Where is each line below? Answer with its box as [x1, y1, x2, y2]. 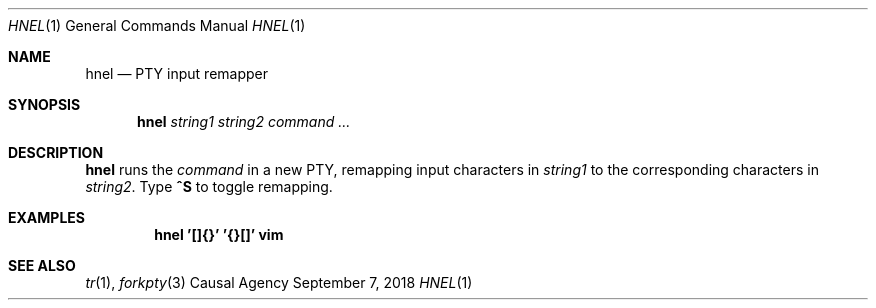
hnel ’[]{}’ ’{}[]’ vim [154, 226, 284, 243]
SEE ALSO [8, 257, 76, 274]
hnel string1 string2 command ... [137, 113, 351, 130]
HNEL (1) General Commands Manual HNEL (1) [8, 17, 306, 34]
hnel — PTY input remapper [85, 65, 268, 82]
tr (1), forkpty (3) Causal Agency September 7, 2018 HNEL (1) [85, 274, 473, 291]
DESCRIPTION [8, 144, 104, 161]
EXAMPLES [8, 209, 85, 226]
